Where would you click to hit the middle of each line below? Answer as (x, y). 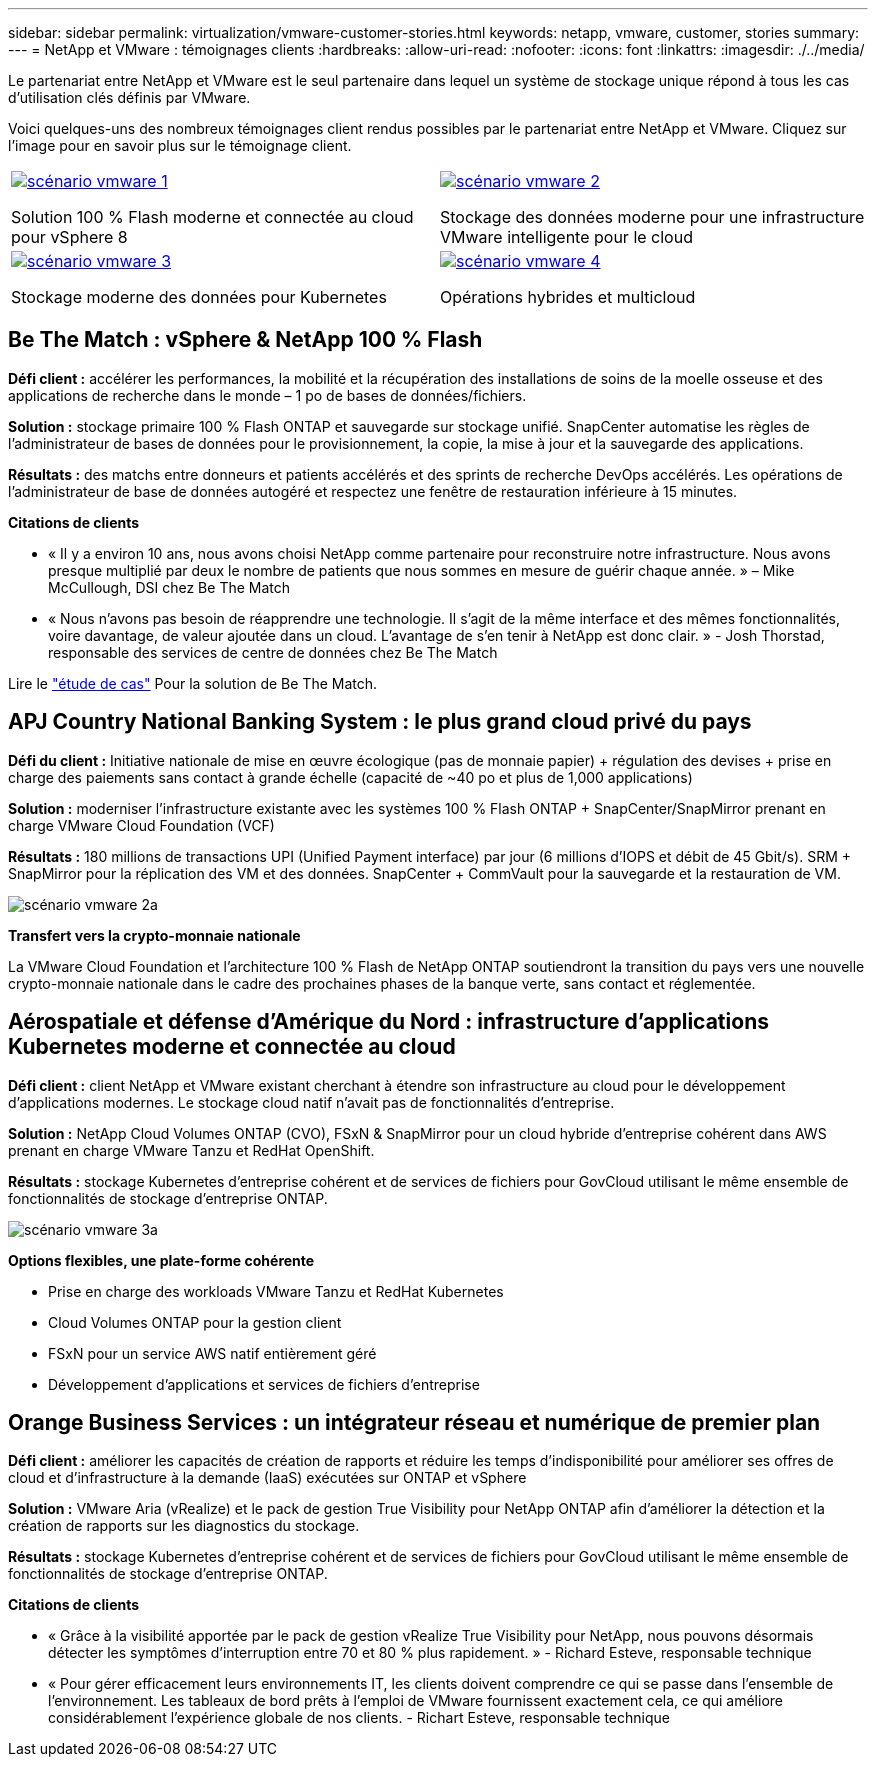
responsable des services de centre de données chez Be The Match (273, 652)
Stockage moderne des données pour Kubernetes (199, 297)
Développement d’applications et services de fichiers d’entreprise (264, 1384)
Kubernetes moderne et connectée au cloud (232, 1047)
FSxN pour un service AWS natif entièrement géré (212, 1353)
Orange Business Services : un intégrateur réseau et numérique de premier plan (414, 1422)
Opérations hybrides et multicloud (568, 297)
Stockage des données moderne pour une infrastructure (652, 217)
